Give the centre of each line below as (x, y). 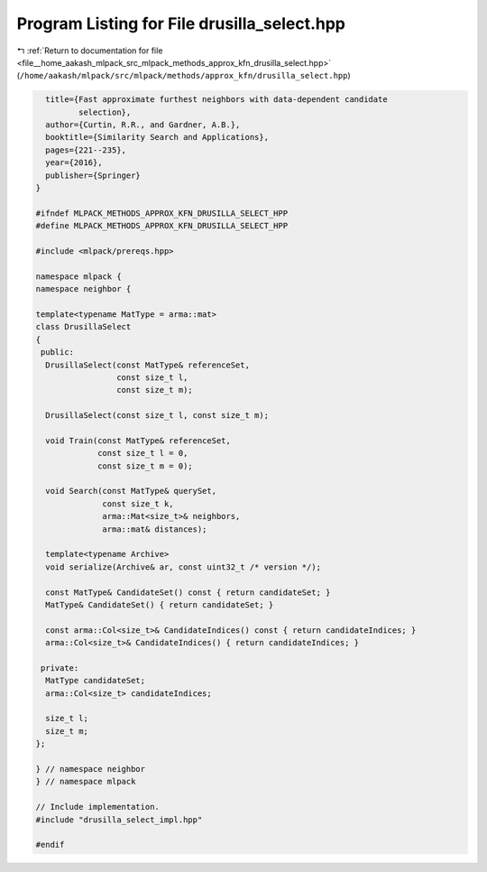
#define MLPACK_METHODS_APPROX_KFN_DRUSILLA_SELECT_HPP (162, 226)
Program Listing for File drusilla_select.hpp (181, 23)
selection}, (105, 112)
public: (58, 353)
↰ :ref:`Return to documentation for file (90, 51)
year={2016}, (74, 163)
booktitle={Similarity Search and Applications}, (157, 137)
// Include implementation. (97, 807)
